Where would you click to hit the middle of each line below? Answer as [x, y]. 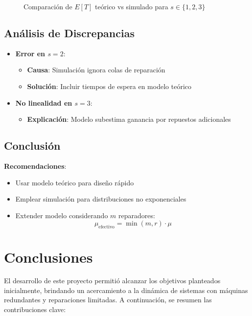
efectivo [107, 227]
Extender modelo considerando [62, 215]
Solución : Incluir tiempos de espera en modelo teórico [109, 86]
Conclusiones [48, 257]
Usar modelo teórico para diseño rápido [75, 182]
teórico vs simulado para [132, 6]
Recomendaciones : [35, 166]
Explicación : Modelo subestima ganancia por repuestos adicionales [129, 119]
